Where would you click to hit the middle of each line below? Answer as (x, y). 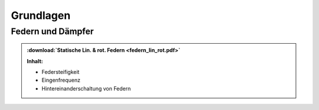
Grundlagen (41, 15)
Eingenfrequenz (61, 80)
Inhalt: (35, 61)
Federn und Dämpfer (52, 31)
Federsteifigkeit (61, 72)
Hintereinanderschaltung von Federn (86, 88)
